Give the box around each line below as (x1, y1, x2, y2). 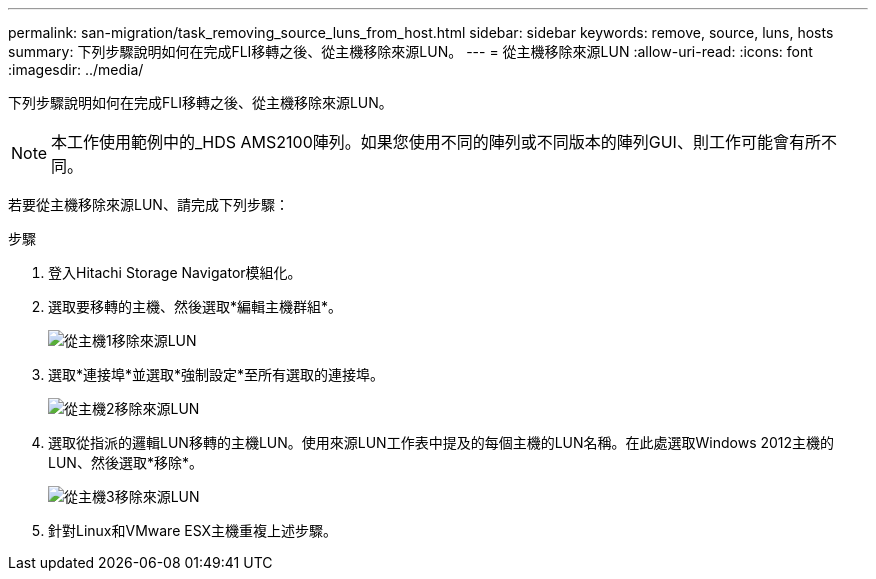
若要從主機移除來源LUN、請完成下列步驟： (8, 196, 289, 213)
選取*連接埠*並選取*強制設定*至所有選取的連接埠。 (48, 366, 385, 383)
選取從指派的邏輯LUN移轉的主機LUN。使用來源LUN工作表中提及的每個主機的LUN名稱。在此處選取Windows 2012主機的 (48, 434, 835, 451)
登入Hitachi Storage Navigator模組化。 (48, 264, 302, 281)
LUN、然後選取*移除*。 (48, 454, 203, 471)
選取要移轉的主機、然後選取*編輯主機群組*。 (48, 298, 343, 315)
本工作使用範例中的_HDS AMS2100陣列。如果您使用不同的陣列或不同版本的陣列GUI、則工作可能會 (51, 132, 789, 152)
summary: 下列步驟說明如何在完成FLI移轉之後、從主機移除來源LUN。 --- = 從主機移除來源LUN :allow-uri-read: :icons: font (8, 43, 813, 60)
